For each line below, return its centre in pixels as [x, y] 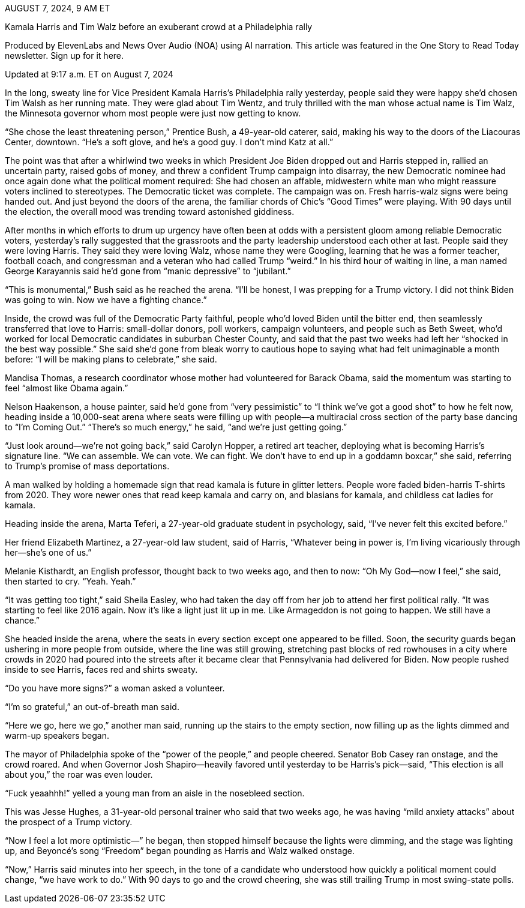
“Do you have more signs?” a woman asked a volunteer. [115, 688]
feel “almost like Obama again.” [67, 388]
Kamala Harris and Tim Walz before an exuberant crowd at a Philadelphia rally [159, 27]
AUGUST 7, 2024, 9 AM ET [58, 8]
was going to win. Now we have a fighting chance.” [106, 300]
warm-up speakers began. [57, 735]
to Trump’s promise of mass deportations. [87, 466]
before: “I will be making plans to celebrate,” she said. [111, 359]
